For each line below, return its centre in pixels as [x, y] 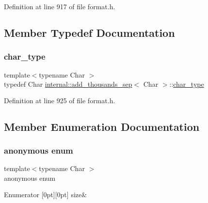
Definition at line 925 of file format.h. [60, 100]
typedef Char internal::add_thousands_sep [68, 84]
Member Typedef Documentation [89, 32]
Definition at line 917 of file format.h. [60, 6]
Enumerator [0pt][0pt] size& [46, 194]
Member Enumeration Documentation [102, 126]
